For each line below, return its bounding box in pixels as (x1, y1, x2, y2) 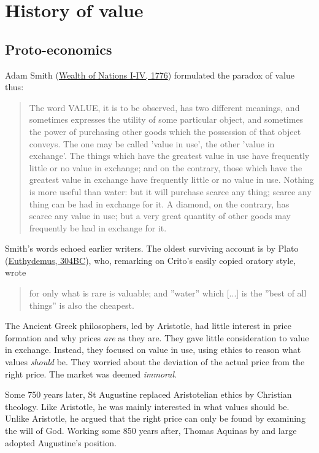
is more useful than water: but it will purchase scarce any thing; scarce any (29, 185, 312, 198)
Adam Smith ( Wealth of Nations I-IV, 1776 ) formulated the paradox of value (5, 68, 294, 81)
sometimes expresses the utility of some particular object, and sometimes (29, 113, 304, 126)
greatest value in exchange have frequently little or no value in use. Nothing (29, 173, 314, 186)
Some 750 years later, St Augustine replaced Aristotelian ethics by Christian (5, 388, 292, 401)
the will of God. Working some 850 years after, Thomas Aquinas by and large (5, 424, 297, 437)
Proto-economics (5, 39, 112, 58)
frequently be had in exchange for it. (29, 221, 167, 234)
